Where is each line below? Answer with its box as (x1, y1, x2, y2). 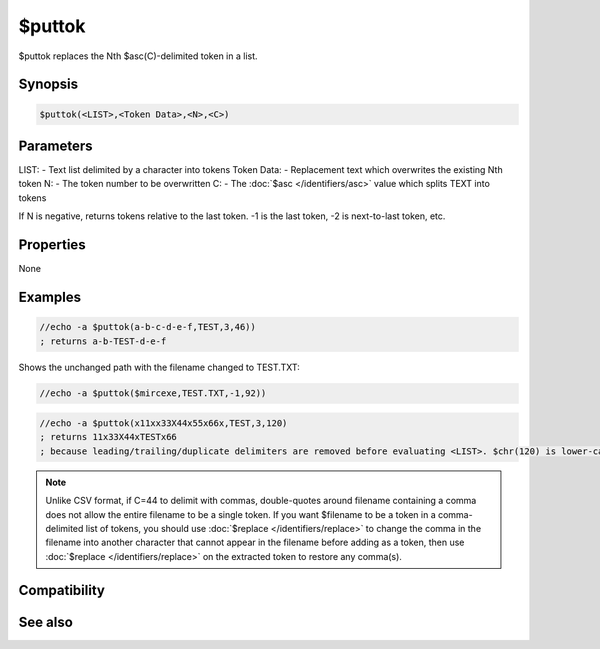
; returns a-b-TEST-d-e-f (39, 335, 167, 347)
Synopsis (18, 76, 79, 93)
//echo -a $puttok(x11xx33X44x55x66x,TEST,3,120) (39, 418, 288, 429)
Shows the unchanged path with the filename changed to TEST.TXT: (18, 361, 300, 373)
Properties (18, 236, 86, 254)
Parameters (18, 137, 93, 154)
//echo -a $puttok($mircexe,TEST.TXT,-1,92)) (39, 388, 267, 399)
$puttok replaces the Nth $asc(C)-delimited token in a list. (18, 50, 259, 62)
